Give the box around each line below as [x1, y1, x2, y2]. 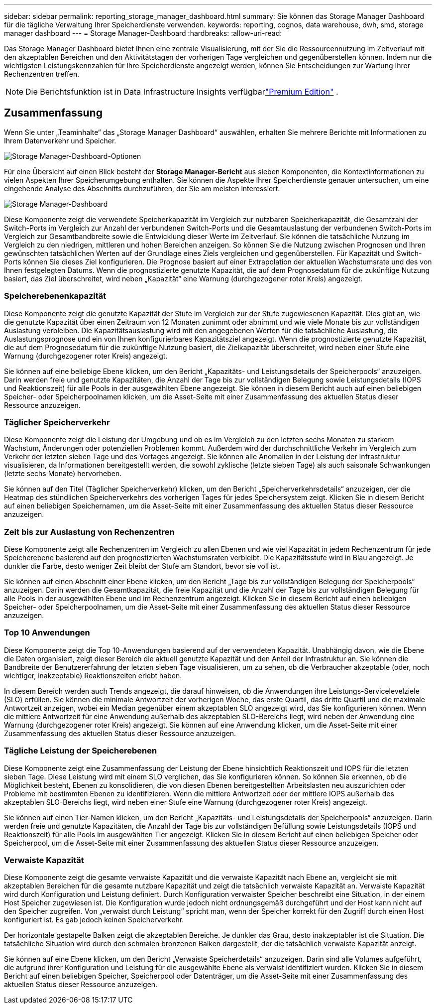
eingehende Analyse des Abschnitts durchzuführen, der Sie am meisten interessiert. [4, 184, 280, 193]
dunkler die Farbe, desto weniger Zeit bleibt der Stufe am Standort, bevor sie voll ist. [4, 562, 281, 571]
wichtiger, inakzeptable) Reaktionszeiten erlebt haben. [4, 671, 182, 680]
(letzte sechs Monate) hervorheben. [4, 469, 122, 478]
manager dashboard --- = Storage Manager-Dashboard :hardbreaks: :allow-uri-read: [4, 29, 282, 37]
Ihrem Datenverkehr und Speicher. [4, 136, 116, 145]
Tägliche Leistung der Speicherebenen [4, 746, 157, 756]
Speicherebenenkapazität [4, 291, 107, 301]
